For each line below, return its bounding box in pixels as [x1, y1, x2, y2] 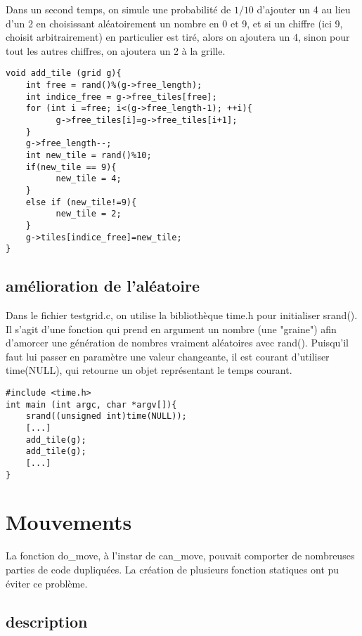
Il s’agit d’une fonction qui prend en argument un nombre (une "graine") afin [6, 321, 337, 336]
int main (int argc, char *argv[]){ [6, 399, 177, 410]
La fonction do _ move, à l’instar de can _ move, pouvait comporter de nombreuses [6, 548, 355, 563]
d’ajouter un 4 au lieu [257, 2, 351, 16]
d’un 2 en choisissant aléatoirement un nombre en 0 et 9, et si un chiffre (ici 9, [6, 15, 343, 30]
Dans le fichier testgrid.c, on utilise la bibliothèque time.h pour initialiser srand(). [6, 308, 358, 323]
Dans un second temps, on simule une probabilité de [6, 2, 231, 16]
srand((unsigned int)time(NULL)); [25, 411, 187, 422]
